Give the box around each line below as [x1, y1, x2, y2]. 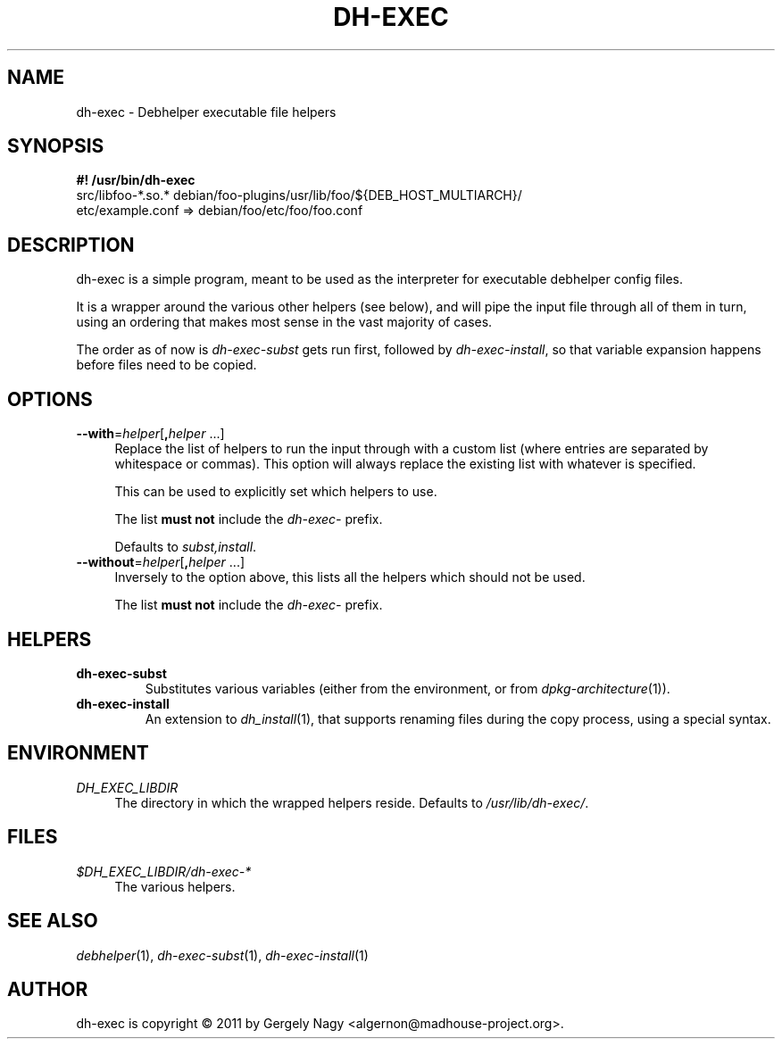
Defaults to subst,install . [114, 539, 257, 555]
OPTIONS [7, 387, 93, 411]
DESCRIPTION [7, 233, 135, 256]
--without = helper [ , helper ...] [76, 554, 245, 570]
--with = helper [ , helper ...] [76, 426, 225, 442]
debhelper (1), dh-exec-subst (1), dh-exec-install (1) [76, 947, 369, 963]
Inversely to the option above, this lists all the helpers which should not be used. [114, 569, 586, 585]
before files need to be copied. [76, 357, 257, 373]
